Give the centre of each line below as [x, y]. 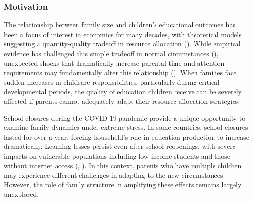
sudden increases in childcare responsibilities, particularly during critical [112, 82]
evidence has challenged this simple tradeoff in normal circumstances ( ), [111, 53]
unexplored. [21, 194]
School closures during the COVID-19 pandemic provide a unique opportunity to [125, 117]
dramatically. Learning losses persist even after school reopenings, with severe [120, 146]
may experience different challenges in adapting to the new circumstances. [115, 175]
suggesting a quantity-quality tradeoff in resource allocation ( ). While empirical [122, 44]
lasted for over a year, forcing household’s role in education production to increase [127, 136]
